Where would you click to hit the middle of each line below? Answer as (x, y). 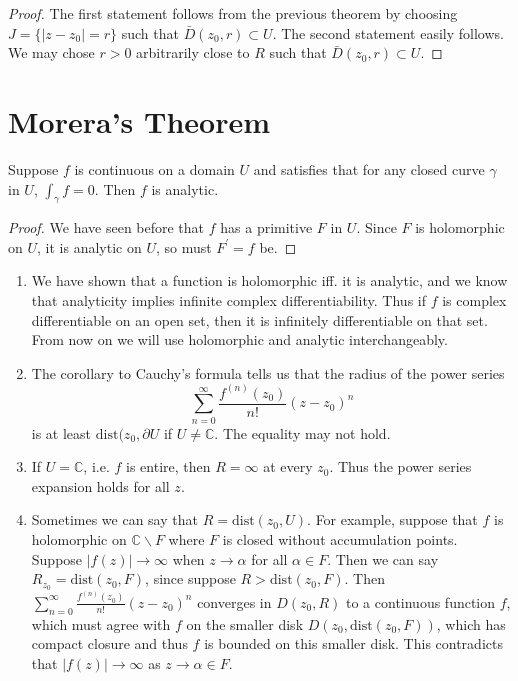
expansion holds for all (100, 485)
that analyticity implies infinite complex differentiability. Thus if (228, 300)
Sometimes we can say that (114, 519)
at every (288, 466)
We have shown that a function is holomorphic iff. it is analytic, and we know (269, 280)
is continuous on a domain (154, 168)
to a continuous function (421, 601)
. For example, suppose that (392, 519)
